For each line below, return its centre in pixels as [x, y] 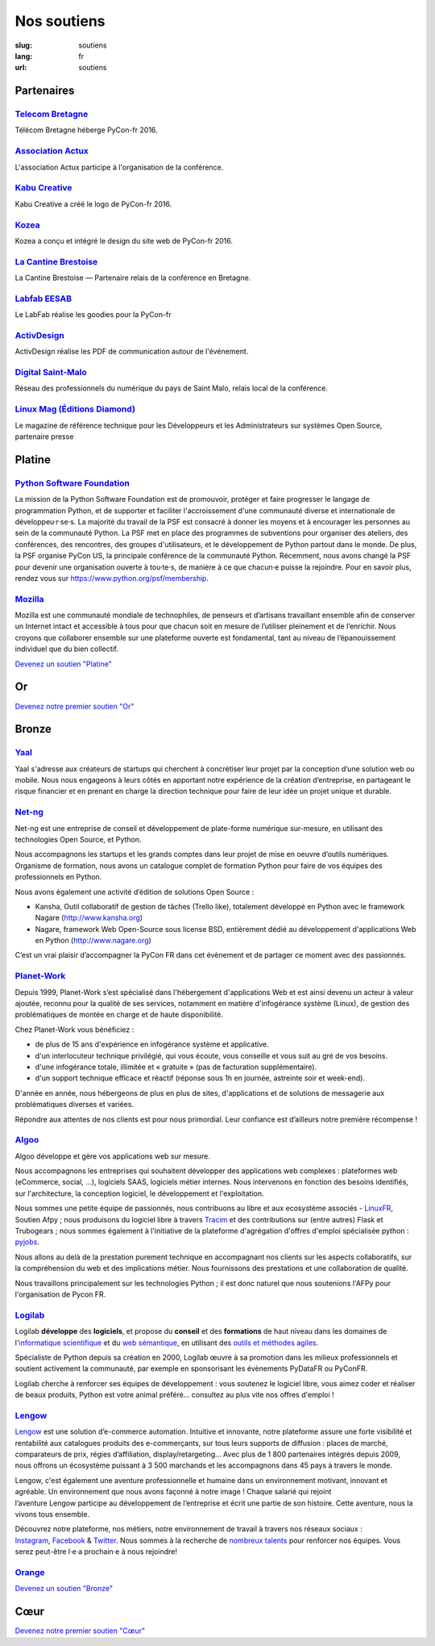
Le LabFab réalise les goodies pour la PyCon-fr [93, 315]
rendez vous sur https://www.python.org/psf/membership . [112, 578]
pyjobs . [27, 1242]
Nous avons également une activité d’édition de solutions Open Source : [135, 892]
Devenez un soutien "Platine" [63, 664]
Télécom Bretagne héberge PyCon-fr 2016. [86, 130]
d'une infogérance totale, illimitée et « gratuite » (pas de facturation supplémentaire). [176, 1067]
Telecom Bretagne [52, 115]
